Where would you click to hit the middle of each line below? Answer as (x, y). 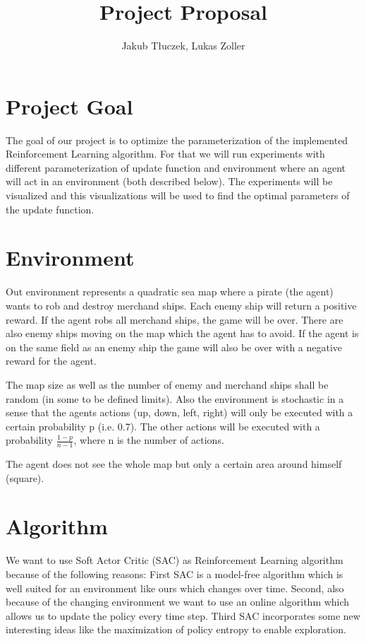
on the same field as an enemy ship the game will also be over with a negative (174, 347)
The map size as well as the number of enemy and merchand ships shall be (167, 384)
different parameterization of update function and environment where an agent (176, 167)
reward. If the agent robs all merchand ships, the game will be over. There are (175, 319)
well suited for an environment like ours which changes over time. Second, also (175, 588)
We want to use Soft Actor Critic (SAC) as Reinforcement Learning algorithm (175, 560)
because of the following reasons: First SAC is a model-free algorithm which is (175, 574)
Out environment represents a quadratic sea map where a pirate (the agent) (170, 292)
